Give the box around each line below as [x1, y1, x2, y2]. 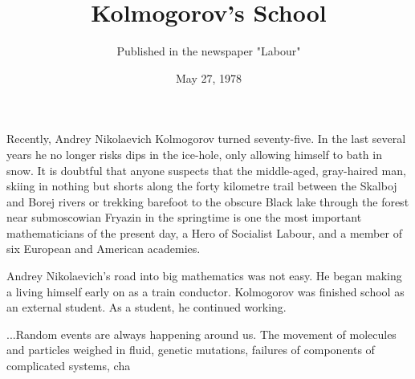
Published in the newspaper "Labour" [116, 43, 301, 59]
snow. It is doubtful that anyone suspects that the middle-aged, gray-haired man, [6, 161, 406, 178]
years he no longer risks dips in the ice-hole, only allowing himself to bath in [6, 145, 382, 162]
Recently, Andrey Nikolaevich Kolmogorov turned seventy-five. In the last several [6, 130, 406, 147]
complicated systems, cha [6, 357, 131, 374]
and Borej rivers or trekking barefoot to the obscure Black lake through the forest [6, 193, 409, 210]
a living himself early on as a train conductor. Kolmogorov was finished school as [6, 283, 405, 300]
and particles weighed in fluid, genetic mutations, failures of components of [6, 341, 375, 358]
